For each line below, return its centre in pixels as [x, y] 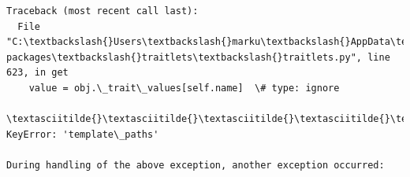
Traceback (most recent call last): [102, 11]
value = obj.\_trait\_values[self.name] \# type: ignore [184, 88]
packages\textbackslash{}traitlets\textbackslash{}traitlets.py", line [198, 57]
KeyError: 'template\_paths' [83, 134]
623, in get [37, 73]
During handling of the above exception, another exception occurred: [196, 165]
